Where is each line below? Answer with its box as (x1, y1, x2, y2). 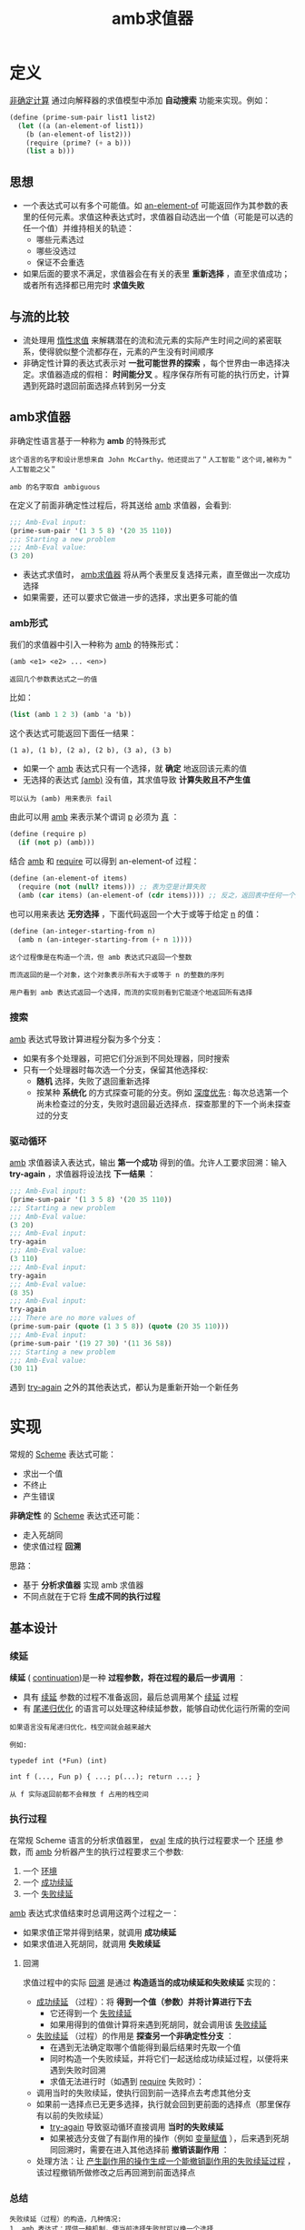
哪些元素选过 (35, 234, 84, 246)
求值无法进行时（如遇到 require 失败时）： (49, 2076, 204, 2087)
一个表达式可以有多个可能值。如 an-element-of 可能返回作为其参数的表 (22, 200, 289, 211)
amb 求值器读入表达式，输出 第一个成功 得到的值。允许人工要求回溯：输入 (9, 1157, 288, 1168)
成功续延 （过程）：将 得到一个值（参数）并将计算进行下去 (35, 1996, 252, 2007)
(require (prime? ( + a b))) (25, 138, 132, 147)
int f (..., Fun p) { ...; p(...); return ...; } (9, 1771, 202, 1781)
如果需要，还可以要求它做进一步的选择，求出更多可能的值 (22, 592, 238, 603)
